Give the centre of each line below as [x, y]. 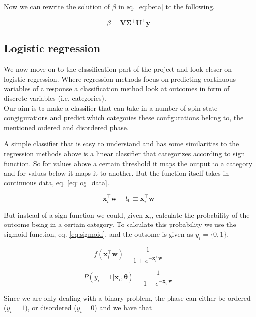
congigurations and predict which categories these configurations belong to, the [124, 117]
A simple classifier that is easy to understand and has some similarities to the [122, 144]
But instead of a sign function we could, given [74, 214]
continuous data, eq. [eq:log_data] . [57, 182]
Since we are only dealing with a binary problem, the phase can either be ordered [127, 297]
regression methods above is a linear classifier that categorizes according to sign [125, 154]
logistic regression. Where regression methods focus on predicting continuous [120, 78]
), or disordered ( [51, 307]
